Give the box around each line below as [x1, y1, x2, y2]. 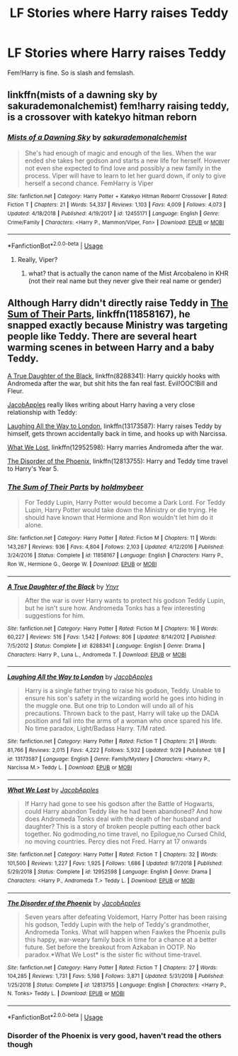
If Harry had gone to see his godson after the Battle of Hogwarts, [24, 799, 215, 807]
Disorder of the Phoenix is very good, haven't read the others [7, 1030, 222, 1040]
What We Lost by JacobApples [7, 785, 99, 794]
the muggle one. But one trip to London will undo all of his [24, 702, 194, 710]
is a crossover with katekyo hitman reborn [7, 111, 197, 124]
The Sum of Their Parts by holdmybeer [7, 481, 144, 491]
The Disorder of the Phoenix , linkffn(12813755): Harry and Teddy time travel [7, 457, 228, 465]
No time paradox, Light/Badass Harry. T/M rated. [24, 724, 167, 733]
